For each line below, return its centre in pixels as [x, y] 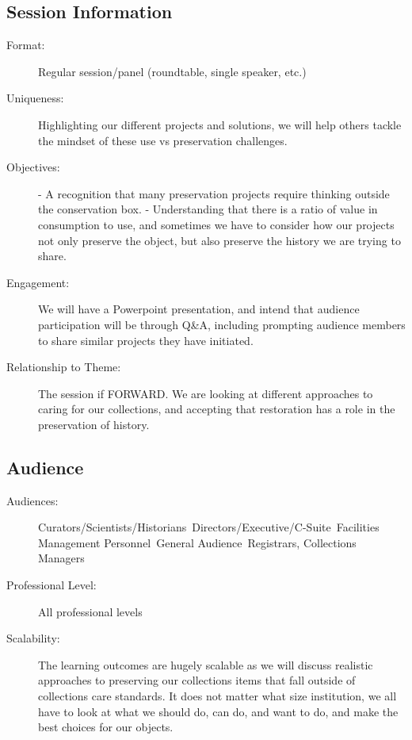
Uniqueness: [35, 98]
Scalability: [33, 638]
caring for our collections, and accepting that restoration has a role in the [217, 409]
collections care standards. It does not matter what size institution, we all [217, 696]
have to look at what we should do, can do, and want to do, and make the [218, 711]
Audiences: [32, 500]
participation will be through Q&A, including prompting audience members [222, 324]
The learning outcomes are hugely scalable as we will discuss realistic [206, 664]
